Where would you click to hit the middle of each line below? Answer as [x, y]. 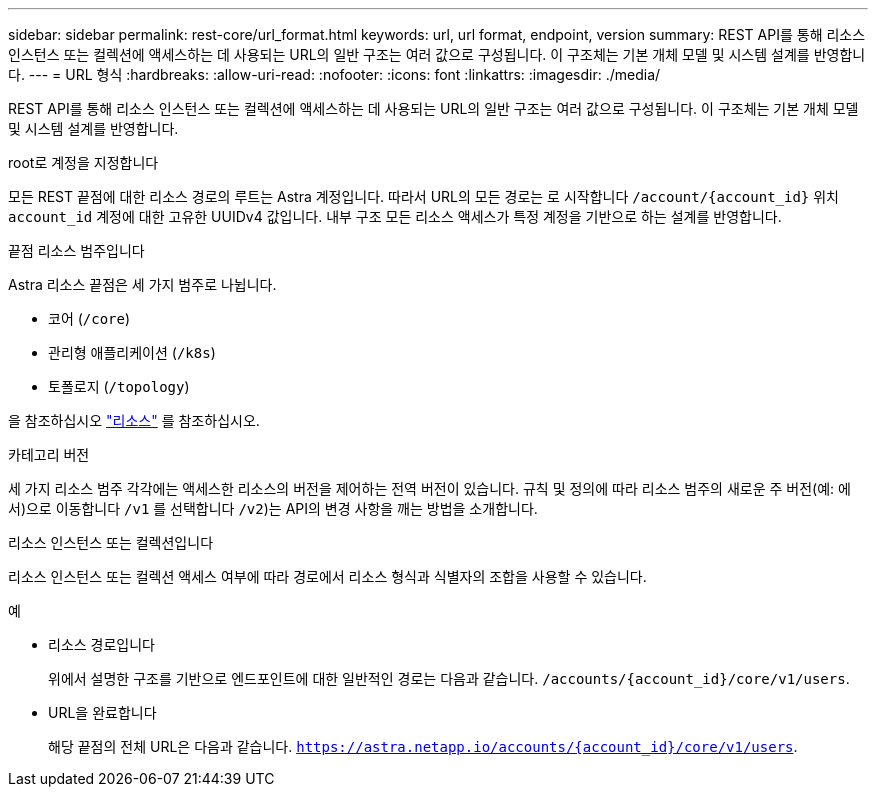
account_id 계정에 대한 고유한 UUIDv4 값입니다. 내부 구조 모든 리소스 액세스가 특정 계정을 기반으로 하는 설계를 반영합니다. [395, 216]
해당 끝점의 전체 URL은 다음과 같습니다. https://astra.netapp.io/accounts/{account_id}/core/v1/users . [423, 746]
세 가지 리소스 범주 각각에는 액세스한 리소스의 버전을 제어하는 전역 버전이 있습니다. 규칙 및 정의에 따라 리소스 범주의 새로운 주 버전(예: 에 [429, 488]
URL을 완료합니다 [102, 712]
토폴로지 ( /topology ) [119, 386]
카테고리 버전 [49, 454]
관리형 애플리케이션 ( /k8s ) [132, 352]
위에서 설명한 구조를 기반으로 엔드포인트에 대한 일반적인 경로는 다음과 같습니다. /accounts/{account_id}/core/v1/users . [449, 678]
